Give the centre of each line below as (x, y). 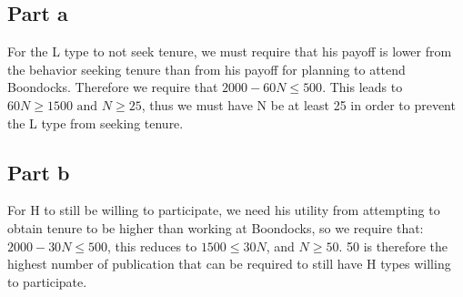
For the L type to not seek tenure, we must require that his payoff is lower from (230, 51)
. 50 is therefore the (393, 246)
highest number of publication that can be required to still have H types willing (229, 264)
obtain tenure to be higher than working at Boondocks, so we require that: (216, 227)
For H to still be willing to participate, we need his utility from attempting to (224, 210)
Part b (39, 172)
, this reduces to (152, 246)
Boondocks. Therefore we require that (113, 87)
